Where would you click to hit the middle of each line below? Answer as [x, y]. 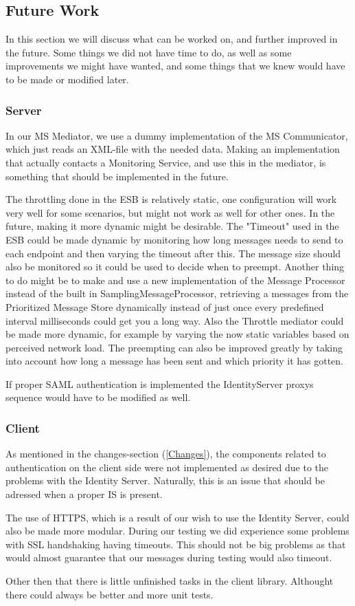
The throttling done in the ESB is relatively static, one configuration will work [171, 199]
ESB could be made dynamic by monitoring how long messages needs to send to [174, 239]
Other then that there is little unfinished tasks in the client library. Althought [170, 581]
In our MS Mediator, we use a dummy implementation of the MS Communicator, [177, 135]
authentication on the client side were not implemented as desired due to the [167, 467]
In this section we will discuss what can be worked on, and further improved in [172, 39]
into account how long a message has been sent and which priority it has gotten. [174, 361]
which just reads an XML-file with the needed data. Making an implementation [173, 149]
